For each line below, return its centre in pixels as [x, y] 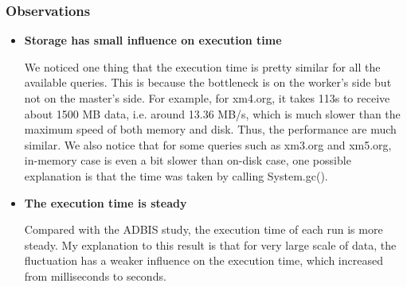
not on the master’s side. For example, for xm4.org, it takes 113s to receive [207, 98]
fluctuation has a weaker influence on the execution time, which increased [203, 260]
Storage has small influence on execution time [153, 40]
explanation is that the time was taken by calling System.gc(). [176, 175]
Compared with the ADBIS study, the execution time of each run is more [203, 229]
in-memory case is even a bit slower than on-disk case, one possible [188, 160]
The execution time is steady [106, 202]
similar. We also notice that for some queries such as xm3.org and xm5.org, [208, 144]
